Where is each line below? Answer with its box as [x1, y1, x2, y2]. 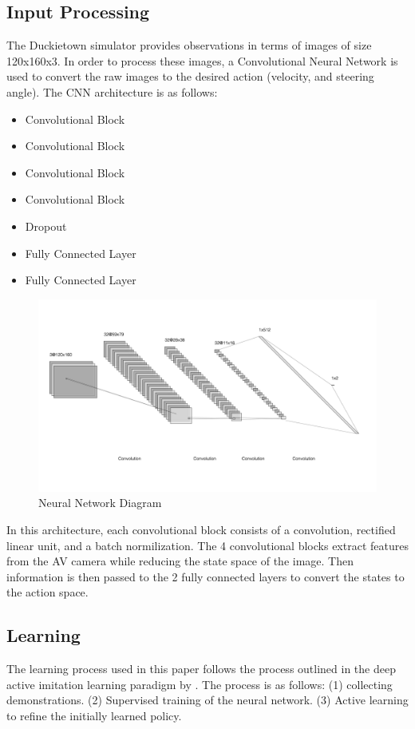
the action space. [6, 584, 89, 600]
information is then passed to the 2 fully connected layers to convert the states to [6, 568, 405, 584]
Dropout [25, 217, 67, 234]
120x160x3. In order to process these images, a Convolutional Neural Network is [6, 52, 398, 69]
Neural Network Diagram [38, 494, 162, 511]
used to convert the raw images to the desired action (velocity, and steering [6, 68, 374, 85]
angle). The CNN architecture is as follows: [6, 83, 218, 100]
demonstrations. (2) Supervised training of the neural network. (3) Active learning [6, 691, 409, 708]
